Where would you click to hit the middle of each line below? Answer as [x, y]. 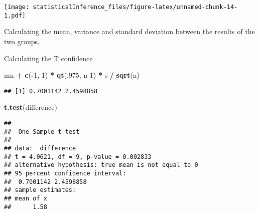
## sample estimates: [40, 190]
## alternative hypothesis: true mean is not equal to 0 [101, 165]
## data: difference [40, 148]
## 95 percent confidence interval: [65, 173]
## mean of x [26, 198]
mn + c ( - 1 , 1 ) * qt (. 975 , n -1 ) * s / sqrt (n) [72, 75]
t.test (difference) [31, 107]
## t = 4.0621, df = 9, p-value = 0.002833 [78, 157]
